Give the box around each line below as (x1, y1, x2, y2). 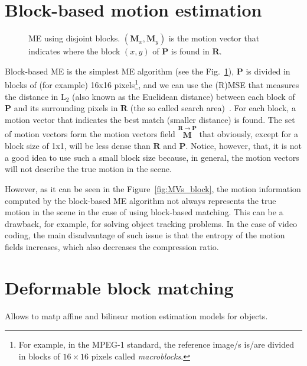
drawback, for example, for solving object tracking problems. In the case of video (5, 217, 298, 229)
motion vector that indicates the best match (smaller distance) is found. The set (5, 113, 295, 125)
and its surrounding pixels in (14, 102, 118, 114)
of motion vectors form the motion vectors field (5, 128, 175, 140)
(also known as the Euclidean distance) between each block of (72, 90, 295, 102)
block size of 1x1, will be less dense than (5, 140, 151, 152)
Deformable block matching (5, 275, 234, 299)
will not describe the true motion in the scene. (5, 163, 172, 175)
